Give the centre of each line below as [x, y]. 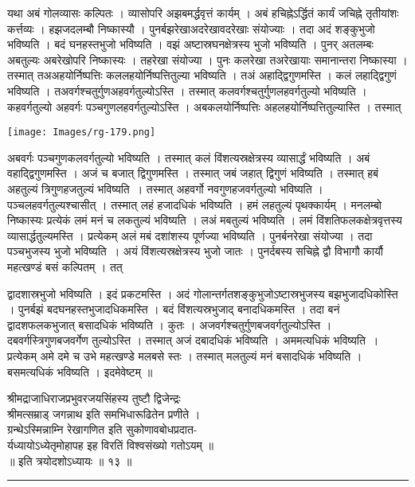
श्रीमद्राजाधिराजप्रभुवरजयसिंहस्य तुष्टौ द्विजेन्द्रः [94, 398]
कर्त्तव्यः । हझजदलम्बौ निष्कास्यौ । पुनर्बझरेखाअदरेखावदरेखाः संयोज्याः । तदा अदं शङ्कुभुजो [191, 28]
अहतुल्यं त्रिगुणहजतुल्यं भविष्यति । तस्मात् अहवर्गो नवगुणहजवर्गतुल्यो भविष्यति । [165, 189]
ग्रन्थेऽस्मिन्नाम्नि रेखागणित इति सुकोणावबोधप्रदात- [102, 429]
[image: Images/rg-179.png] [82, 132]
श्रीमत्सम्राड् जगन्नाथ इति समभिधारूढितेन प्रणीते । [104, 413]
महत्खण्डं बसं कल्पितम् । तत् [65, 266]
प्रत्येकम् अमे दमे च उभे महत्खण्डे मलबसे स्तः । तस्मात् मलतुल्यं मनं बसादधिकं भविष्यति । [185, 355]
